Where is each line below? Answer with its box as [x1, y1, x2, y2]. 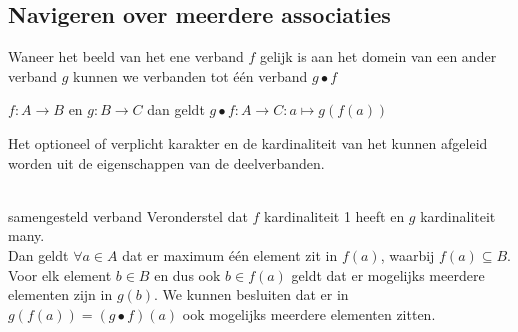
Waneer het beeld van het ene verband [8, 46, 244, 67]
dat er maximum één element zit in [122, 244, 338, 265]
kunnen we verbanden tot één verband [73, 65, 308, 86]
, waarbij [380, 244, 435, 265]
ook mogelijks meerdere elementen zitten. [182, 303, 436, 324]
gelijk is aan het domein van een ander [259, 46, 497, 67]
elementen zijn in [8, 284, 113, 305]
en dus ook [154, 264, 221, 285]
